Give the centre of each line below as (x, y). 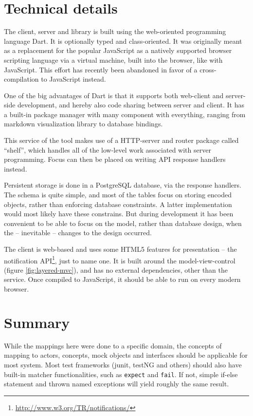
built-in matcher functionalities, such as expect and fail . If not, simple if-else (121, 374)
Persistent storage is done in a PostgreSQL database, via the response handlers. (123, 185)
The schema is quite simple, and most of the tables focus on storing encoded (118, 195)
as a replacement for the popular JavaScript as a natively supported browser (118, 50)
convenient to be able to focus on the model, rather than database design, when (123, 223)
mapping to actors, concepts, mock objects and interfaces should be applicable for (126, 355)
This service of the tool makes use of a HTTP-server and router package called (121, 140)
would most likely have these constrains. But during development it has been (119, 214)
